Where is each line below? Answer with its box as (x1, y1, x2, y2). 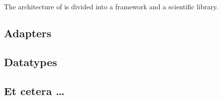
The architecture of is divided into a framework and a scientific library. (4, 1, 219, 11)
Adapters (4, 25, 52, 40)
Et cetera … (4, 83, 65, 98)
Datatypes (4, 54, 57, 69)
